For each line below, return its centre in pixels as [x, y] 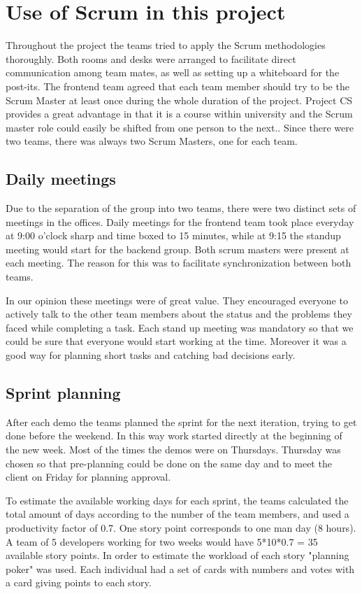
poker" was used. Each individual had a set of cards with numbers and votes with [180, 568]
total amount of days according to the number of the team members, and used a [178, 514]
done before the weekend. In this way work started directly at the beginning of [174, 436]
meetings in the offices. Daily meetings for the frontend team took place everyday [180, 221]
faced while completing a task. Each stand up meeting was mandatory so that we [180, 327]
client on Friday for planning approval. [88, 477]
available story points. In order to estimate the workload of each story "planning [178, 555]
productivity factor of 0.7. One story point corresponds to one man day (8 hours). [181, 527]
